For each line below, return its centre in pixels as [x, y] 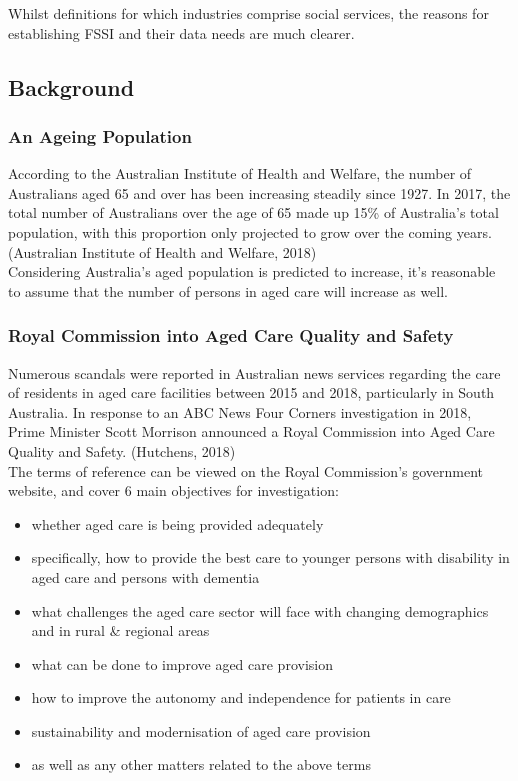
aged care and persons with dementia [145, 576]
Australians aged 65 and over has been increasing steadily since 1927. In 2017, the [259, 192]
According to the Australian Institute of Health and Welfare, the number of [240, 173]
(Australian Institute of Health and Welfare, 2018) [162, 251]
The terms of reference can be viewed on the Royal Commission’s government [246, 470]
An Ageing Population [100, 135]
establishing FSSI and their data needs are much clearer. [181, 32]
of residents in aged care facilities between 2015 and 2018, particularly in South [251, 392]
